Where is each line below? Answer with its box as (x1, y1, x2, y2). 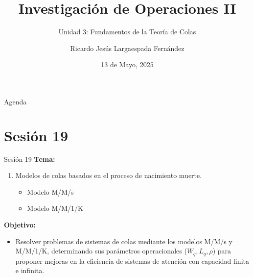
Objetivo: (4, 220, 36, 229)
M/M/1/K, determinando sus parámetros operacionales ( (15, 246, 187, 256)
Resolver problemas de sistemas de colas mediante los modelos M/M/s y (15, 236, 232, 246)
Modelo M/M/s (27, 186, 74, 197)
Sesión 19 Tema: (4, 153, 55, 164)
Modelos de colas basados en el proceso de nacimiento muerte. (15, 170, 202, 180)
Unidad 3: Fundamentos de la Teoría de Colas (58, 26, 196, 37)
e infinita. (15, 265, 45, 276)
